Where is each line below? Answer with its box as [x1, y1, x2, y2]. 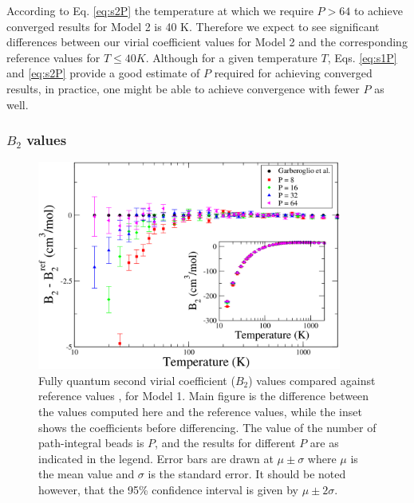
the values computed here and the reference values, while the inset [38, 403, 362, 419]
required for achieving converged [214, 65, 373, 81]
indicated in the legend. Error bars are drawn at [38, 450, 274, 466]
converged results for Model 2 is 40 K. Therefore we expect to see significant [6, 18, 380, 34]
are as [310, 434, 339, 451]
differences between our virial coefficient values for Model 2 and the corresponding [6, 33, 408, 50]
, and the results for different [155, 434, 296, 451]
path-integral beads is [38, 434, 144, 451]
